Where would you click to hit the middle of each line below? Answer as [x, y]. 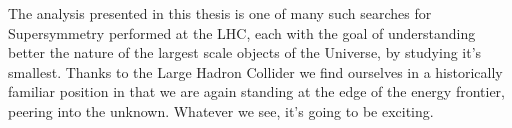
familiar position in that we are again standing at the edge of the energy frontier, [256, 91]
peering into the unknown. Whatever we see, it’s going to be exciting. [221, 110]
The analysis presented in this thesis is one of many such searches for [220, 13]
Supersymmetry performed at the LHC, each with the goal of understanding [242, 32]
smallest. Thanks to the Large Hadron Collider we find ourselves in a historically [255, 71]
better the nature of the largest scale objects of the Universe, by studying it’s [245, 52]
